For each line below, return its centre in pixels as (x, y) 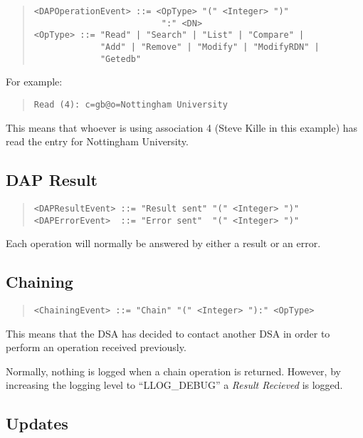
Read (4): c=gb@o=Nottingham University (131, 104)
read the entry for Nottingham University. (97, 141)
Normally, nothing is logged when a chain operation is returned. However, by (173, 371)
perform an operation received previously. (96, 347)
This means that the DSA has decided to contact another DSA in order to (168, 333)
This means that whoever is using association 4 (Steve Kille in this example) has (182, 127)
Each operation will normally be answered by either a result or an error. (163, 243)
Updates (37, 423)
